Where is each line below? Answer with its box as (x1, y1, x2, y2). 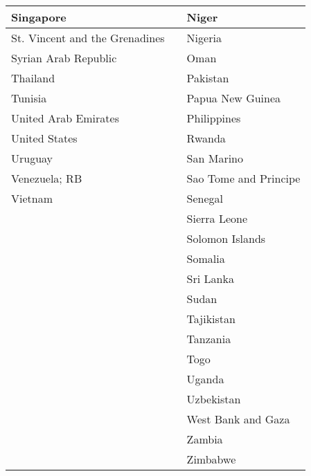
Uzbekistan (186, 391, 241, 407)
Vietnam (11, 190, 53, 206)
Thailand (11, 70, 55, 86)
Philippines (186, 110, 241, 126)
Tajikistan (186, 311, 236, 327)
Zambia (186, 431, 223, 447)
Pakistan (186, 70, 229, 86)
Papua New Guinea (186, 90, 281, 106)
